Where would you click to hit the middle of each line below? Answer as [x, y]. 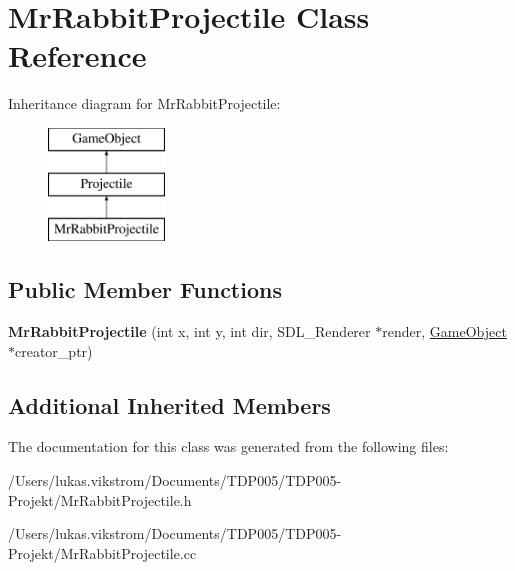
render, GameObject [444, 331]
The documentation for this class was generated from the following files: [228, 446]
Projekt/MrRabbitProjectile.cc [102, 552]
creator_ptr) [54, 350]
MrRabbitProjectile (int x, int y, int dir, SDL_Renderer [189, 331]
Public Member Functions [145, 289]
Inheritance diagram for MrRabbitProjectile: [144, 103]
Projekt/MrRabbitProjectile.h [100, 499]
